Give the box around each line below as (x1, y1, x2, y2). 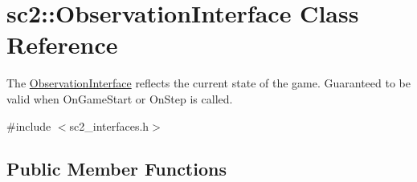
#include (6, 117, 51, 134)
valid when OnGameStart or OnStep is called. (6, 90, 233, 107)
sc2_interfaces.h (69, 117, 149, 134)
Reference (6, 28, 118, 61)
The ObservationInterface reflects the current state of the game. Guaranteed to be (6, 75, 411, 91)
